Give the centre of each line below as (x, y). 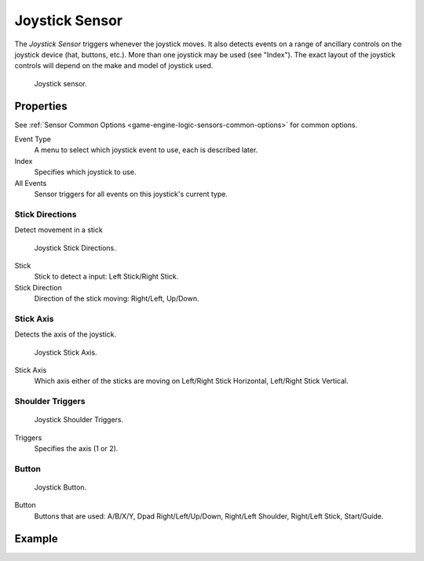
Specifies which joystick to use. (85, 172)
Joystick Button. (60, 487)
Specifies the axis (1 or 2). (76, 449)
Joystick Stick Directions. (75, 248)
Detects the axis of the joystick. (66, 334)
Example (36, 539)
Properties (41, 106)
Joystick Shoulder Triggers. (79, 420)
